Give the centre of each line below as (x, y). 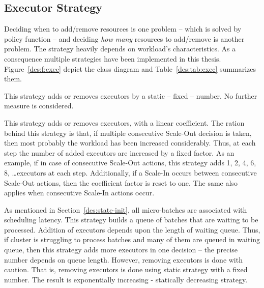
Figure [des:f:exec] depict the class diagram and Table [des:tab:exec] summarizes (130, 68)
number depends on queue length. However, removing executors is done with (123, 259)
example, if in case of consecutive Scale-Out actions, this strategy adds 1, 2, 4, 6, (130, 163)
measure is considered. (39, 106)
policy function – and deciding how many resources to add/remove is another (124, 38)
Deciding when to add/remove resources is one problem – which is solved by (123, 29)
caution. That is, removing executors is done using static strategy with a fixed (126, 269)
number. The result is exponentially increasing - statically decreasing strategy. (126, 279)
